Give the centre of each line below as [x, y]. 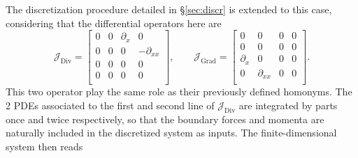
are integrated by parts [288, 105]
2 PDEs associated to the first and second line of [110, 105]
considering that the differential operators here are [114, 23]
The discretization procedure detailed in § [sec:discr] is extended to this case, [169, 9]
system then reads [44, 146]
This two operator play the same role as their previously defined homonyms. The [179, 92]
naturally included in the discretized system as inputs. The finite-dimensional [171, 133]
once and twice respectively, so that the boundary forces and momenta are [165, 119]
